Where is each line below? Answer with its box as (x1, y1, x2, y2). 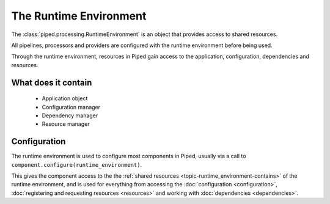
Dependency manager (42, 112, 98, 119)
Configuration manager (42, 103, 101, 111)
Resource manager (42, 120, 90, 128)
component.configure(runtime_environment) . (11, 161, 142, 168)
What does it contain (11, 77, 92, 88)
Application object (42, 95, 88, 102)
